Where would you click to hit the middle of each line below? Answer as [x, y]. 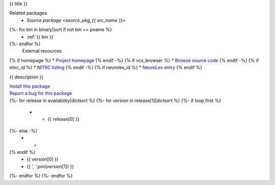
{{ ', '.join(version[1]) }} [50, 166]
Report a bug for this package [41, 93]
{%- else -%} [23, 130]
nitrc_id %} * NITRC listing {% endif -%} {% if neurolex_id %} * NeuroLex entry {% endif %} [106, 68]
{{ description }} [26, 77]
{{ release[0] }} [64, 119]
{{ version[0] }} [43, 159]
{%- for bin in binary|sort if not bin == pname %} [61, 30]
